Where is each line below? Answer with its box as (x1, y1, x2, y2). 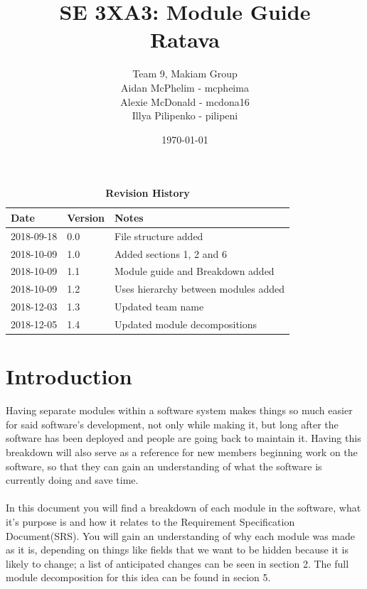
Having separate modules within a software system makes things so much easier (6, 403, 353, 418)
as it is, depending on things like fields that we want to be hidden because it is (6, 542, 349, 557)
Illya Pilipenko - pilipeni (132, 108, 238, 123)
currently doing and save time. (6, 472, 139, 487)
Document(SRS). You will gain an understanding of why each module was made (6, 528, 355, 543)
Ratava (150, 25, 220, 54)
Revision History (105, 185, 190, 200)
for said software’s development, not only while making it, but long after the (6, 416, 339, 431)
